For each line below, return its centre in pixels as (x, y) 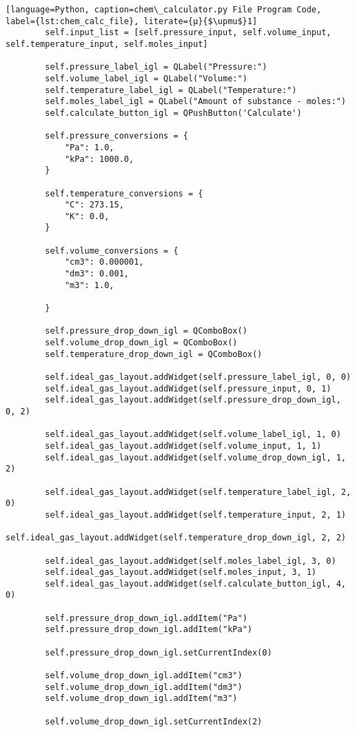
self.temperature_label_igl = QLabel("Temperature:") (171, 90)
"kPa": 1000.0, (99, 159)
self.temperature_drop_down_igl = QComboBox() (154, 354)
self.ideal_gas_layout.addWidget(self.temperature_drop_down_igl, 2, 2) (176, 538)
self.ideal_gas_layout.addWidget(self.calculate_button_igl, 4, (195, 583)
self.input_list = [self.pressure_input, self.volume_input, (188, 33)
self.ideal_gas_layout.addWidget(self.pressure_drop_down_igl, (193, 400)
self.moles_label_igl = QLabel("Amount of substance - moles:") (195, 102)
